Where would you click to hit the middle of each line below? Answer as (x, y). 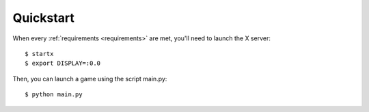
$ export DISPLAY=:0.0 (63, 64)
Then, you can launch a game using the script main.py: (90, 79)
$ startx (39, 54)
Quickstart (44, 18)
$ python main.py (54, 95)
